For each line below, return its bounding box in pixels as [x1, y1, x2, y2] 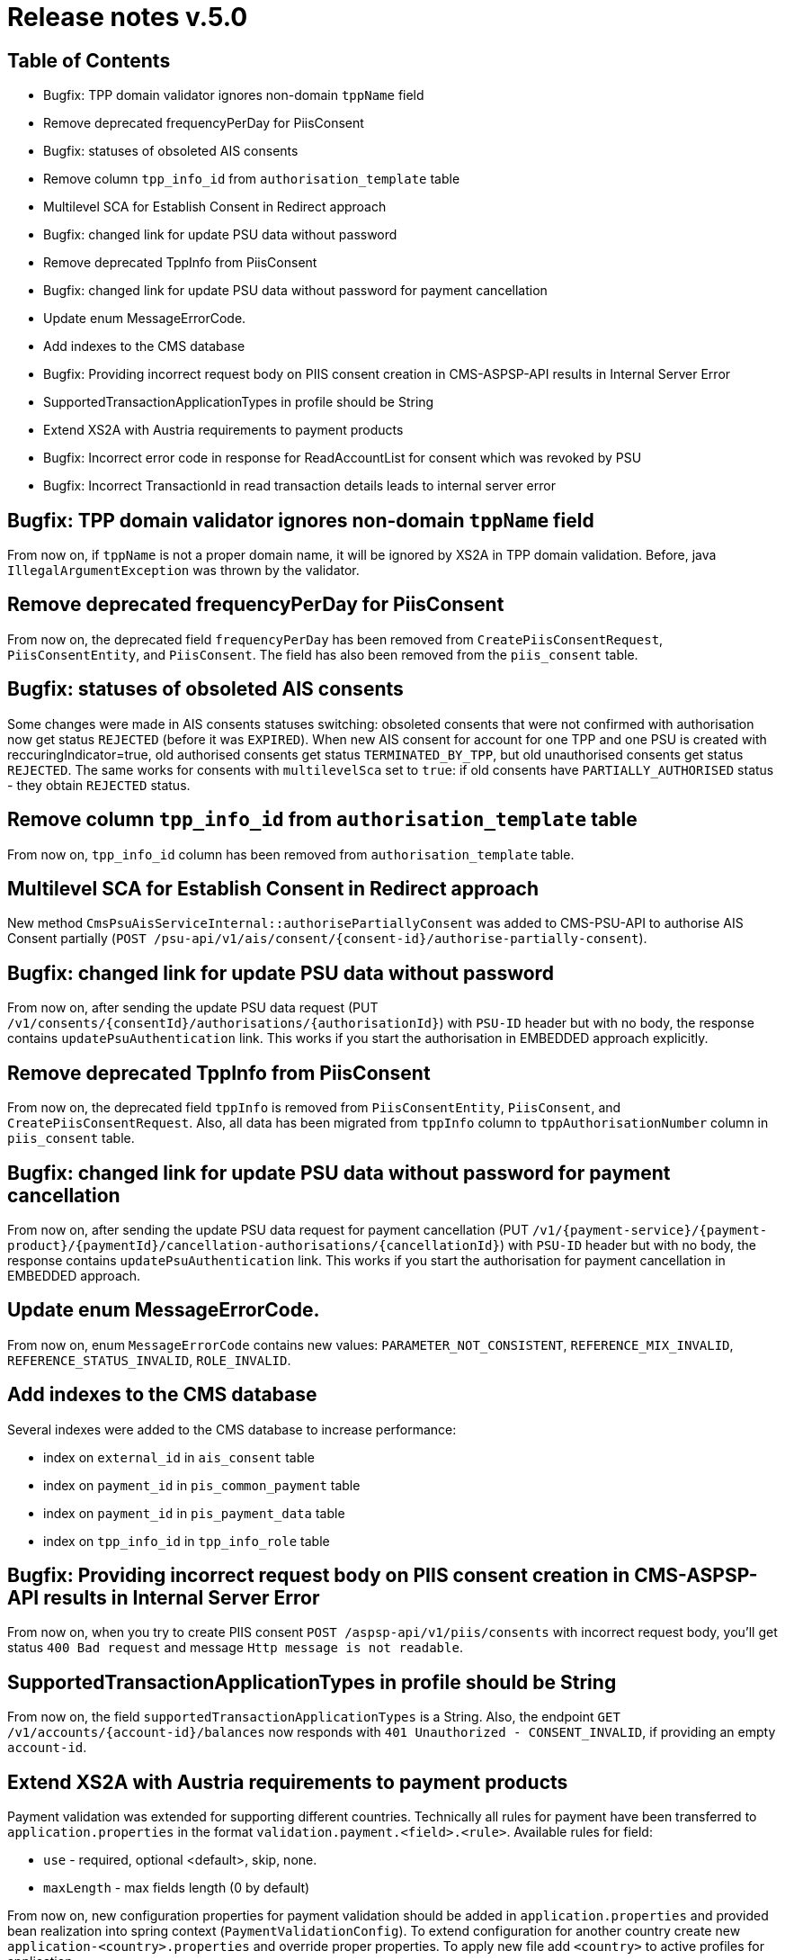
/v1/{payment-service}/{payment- [531, 1222, 768, 1237]
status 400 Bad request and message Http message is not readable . [7, 1640, 463, 1656]
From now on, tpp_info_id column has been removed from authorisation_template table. [7, 846, 575, 862]
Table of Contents [7, 49, 171, 72]
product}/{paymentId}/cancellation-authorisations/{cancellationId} [7, 1237, 500, 1253]
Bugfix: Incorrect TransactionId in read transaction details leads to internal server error [43, 478, 556, 494]
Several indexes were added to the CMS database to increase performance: [7, 1421, 457, 1437]
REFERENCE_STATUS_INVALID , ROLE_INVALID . [7, 1352, 291, 1368]
